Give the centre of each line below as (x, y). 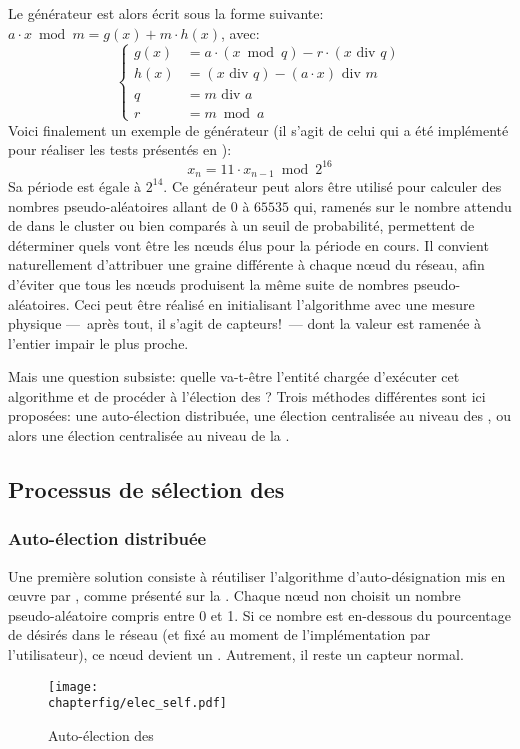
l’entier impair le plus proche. (98, 342)
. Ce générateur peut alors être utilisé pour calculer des (332, 185)
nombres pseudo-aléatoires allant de (117, 205)
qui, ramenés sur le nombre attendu (402, 205)
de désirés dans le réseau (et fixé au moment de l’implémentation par (219, 634)
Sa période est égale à (75, 185)
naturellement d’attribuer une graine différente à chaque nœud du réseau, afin (246, 264)
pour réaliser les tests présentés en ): (120, 149)
